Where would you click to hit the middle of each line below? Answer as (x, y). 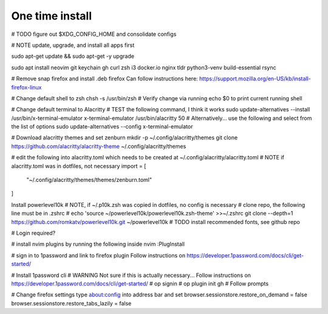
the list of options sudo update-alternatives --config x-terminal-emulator (102, 127)
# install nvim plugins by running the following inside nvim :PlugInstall (98, 244)
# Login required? (33, 233)
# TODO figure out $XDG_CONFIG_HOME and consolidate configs (94, 34)
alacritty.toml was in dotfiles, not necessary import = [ (79, 166)
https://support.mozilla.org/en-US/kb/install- (255, 78)
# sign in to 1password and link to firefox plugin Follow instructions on (98, 255)
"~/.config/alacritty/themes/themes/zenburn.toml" (89, 180)
